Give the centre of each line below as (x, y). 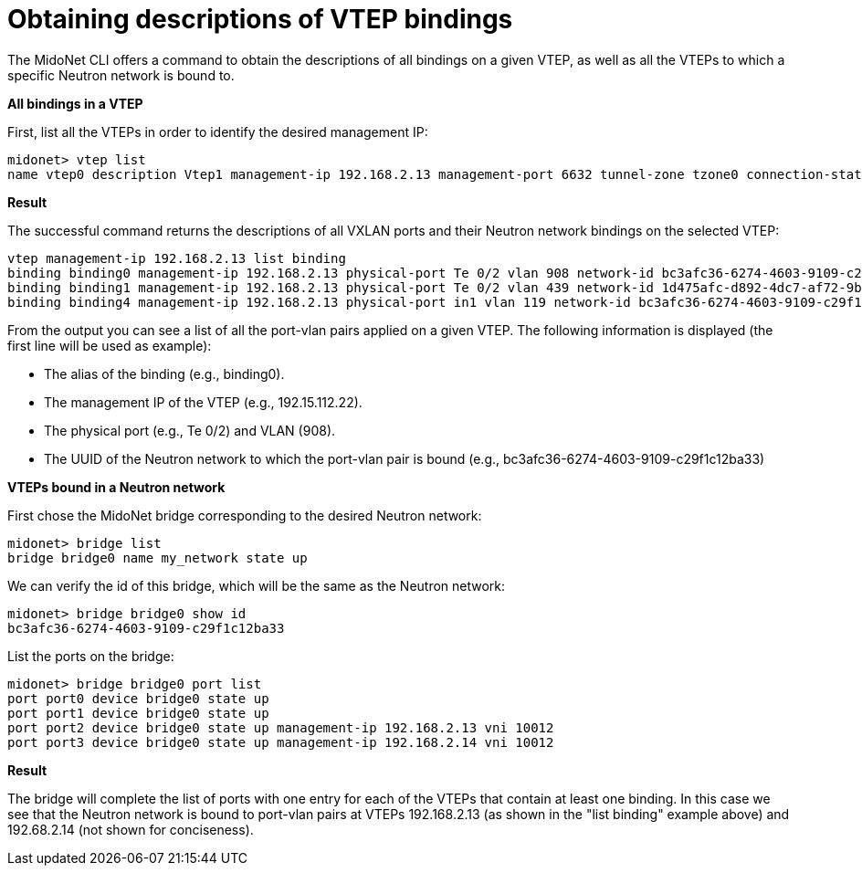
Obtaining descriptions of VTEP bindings (260, 19)
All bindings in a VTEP (75, 103)
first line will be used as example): (110, 345)
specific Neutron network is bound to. (121, 75)
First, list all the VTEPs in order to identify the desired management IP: (218, 131)
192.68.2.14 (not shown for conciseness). (131, 829)
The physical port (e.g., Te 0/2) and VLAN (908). (190, 430)
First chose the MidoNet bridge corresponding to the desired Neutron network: (245, 515)
